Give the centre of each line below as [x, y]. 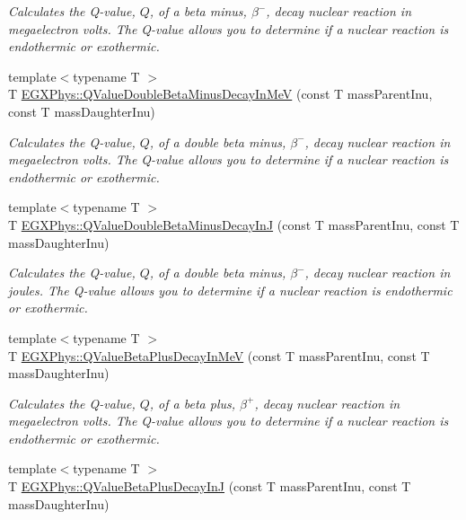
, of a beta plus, [193, 403]
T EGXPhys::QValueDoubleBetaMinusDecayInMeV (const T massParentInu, [220, 94]
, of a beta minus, [198, 11]
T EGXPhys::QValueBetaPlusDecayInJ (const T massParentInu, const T [210, 486]
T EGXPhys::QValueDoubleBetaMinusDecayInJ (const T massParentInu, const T [234, 224]
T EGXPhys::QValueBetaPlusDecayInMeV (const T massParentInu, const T [219, 355]
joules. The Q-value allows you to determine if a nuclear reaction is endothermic [230, 290]
